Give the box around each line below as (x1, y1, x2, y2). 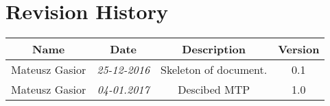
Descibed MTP (178, 81, 250, 98)
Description (182, 41, 246, 57)
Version (278, 41, 320, 57)
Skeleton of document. (161, 62, 268, 78)
